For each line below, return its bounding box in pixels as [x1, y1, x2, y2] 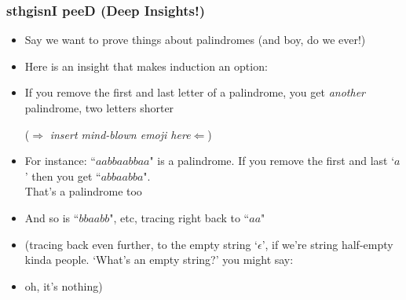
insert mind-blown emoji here [49, 126, 191, 142]
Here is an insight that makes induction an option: [24, 57, 268, 74]
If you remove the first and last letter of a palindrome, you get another [24, 84, 365, 101]
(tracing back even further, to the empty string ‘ [24, 236, 258, 252]
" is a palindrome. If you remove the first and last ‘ [149, 152, 395, 169]
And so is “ [24, 209, 79, 225]
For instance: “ [24, 152, 96, 169]
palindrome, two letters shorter [24, 100, 174, 115]
